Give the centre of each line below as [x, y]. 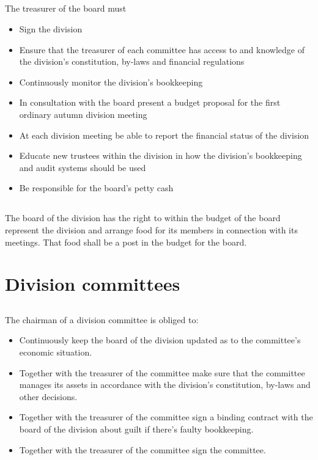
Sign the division [51, 28]
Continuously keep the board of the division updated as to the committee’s [160, 340]
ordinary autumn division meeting [83, 114]
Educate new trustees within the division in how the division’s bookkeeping [161, 155]
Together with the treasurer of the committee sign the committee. [142, 449]
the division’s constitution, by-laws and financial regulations [132, 61]
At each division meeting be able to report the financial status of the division [164, 135]
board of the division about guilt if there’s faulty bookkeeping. [136, 429]
